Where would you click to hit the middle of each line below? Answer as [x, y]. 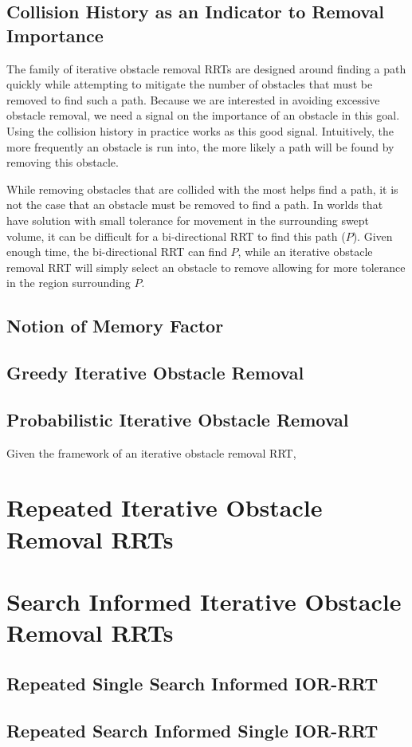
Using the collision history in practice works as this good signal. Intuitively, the [200, 130]
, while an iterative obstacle [305, 252]
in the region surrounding [69, 283]
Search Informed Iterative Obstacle [204, 602]
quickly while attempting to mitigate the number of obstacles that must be [190, 84]
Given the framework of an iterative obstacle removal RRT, [151, 452]
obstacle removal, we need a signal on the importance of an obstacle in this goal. [203, 115]
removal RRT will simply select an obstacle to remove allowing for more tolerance [206, 267]
